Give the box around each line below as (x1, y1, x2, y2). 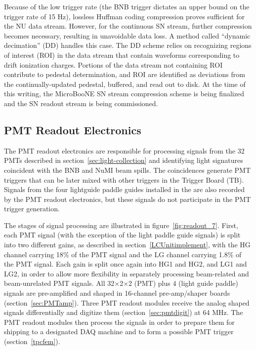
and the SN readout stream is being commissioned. (4, 98, 158, 108)
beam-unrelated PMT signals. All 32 (4, 278, 115, 288)
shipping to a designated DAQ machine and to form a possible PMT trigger (4, 326, 234, 337)
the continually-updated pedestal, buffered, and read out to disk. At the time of (4, 78, 246, 89)
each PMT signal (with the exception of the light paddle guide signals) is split (4, 230, 241, 240)
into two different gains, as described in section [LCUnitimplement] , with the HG (4, 239, 251, 250)
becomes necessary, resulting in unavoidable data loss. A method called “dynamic (4, 30, 251, 40)
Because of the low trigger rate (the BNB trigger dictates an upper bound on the (4, 1, 250, 11)
